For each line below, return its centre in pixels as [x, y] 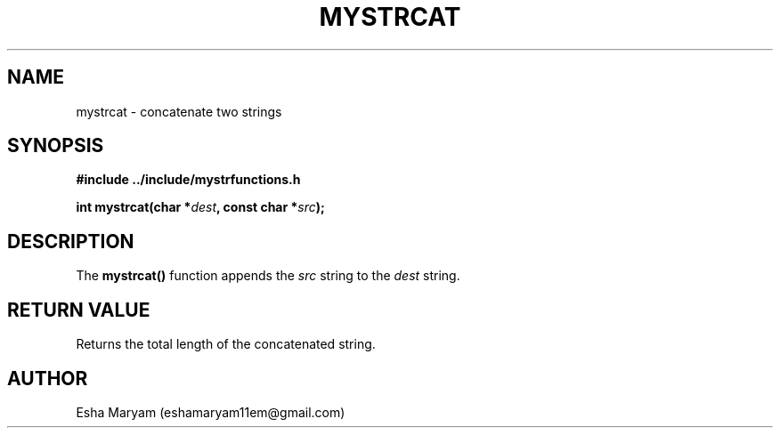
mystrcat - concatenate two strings [179, 111]
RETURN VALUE [79, 310]
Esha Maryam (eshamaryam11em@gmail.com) [211, 412]
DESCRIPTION [71, 241]
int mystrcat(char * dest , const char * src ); [200, 207]
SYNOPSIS [56, 146]
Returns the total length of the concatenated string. [226, 344]
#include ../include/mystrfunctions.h [188, 180]
